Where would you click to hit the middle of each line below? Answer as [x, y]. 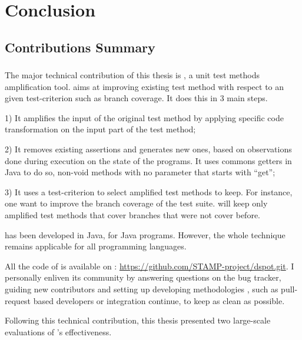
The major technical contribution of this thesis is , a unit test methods [132, 75]
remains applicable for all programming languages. [96, 246]
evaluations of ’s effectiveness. [58, 331]
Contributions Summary [80, 47]
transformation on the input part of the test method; [100, 129]
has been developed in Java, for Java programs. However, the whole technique [145, 234]
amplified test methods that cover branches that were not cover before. [132, 215]
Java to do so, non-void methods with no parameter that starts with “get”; [140, 172]
